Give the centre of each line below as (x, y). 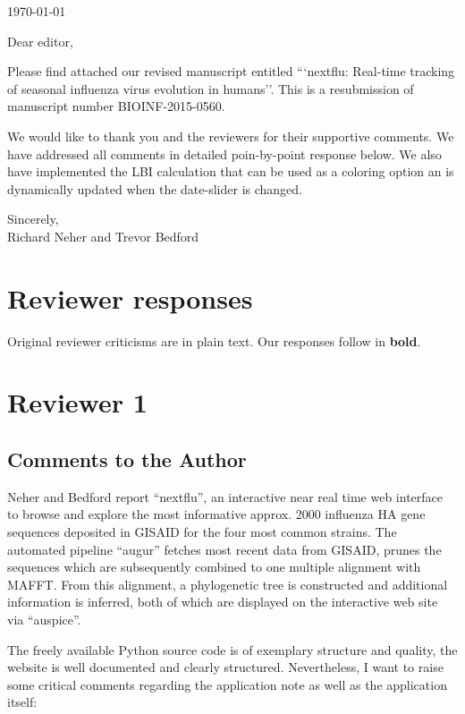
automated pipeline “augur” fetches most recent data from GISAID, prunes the (224, 549)
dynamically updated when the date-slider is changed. (155, 188)
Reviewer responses (130, 297)
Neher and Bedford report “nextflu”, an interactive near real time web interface (225, 496)
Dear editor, (40, 41)
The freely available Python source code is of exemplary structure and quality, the (232, 649)
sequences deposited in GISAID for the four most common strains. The (202, 532)
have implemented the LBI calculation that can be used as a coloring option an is (231, 171)
